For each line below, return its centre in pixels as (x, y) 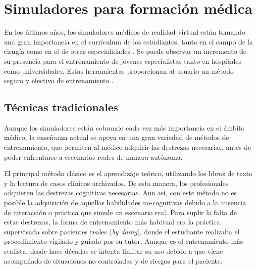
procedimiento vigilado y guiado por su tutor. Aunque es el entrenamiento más (124, 241)
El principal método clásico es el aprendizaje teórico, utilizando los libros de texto (128, 173)
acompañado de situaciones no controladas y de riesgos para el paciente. (113, 260)
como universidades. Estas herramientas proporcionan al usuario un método (119, 70)
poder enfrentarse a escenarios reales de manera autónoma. (93, 157)
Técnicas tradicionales (61, 107)
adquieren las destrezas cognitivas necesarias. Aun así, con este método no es (121, 193)
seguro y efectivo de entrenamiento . (59, 80)
